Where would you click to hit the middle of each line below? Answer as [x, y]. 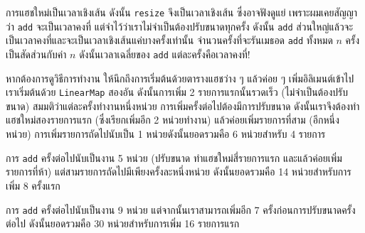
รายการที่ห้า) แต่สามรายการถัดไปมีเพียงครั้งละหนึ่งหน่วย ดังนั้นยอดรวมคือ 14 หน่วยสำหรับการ [179, 172]
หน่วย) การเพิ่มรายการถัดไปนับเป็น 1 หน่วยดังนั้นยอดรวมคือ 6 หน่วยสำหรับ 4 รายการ [166, 134]
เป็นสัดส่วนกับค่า [36, 54]
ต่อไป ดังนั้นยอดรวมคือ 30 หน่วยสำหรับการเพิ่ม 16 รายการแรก [123, 223]
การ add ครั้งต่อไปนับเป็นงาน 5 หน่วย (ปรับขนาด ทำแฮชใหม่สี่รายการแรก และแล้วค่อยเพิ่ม [174, 157]
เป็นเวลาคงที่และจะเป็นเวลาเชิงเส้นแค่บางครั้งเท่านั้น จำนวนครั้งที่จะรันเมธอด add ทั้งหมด [169, 40]
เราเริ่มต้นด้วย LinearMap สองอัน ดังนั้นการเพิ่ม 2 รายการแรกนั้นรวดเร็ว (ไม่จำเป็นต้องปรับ [177, 92]
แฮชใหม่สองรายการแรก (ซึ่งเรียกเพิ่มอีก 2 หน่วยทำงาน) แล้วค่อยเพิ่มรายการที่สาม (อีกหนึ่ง [173, 120]
